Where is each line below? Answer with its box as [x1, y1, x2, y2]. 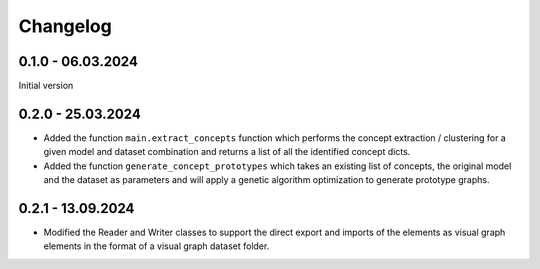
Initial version [18, 80, 74, 92]
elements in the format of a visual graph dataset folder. [43, 240, 270, 252]
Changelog [18, 15, 112, 37]
